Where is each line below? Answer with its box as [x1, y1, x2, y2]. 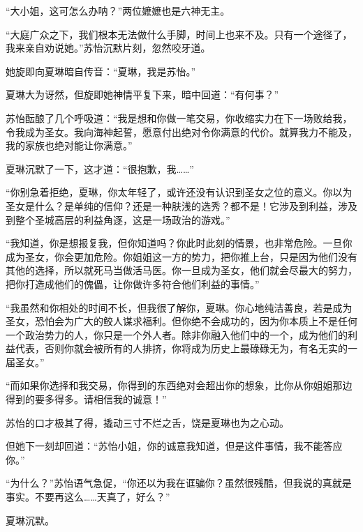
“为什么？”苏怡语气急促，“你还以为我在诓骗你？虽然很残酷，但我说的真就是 [6, 476, 352, 490]
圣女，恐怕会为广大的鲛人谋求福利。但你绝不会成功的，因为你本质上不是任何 [6, 314, 357, 328]
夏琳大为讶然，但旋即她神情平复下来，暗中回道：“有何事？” [6, 87, 279, 102]
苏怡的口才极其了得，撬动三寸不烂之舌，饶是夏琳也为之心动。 [6, 415, 289, 430]
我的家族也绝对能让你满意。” [6, 138, 133, 153]
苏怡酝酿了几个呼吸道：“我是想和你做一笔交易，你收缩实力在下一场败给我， [6, 110, 353, 125]
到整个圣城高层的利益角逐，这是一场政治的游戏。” [6, 212, 230, 227]
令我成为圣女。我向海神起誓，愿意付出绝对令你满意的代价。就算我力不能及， [6, 124, 357, 139]
